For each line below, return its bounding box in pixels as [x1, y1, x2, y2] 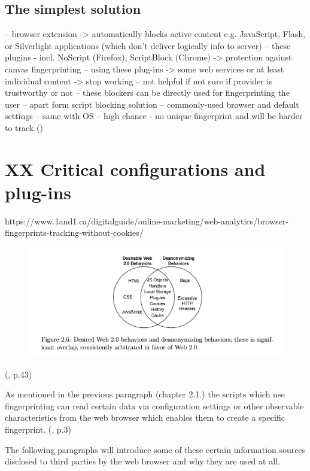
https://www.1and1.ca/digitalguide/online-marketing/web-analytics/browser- [5, 214, 289, 227]
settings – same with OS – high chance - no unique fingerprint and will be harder [5, 110, 303, 122]
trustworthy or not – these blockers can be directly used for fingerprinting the [5, 86, 290, 99]
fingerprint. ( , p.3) [5, 423, 71, 436]
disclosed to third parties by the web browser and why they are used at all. [5, 455, 280, 467]
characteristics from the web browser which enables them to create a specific [5, 411, 285, 424]
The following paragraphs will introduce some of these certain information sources [5, 443, 306, 455]
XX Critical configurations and [5, 156, 266, 181]
